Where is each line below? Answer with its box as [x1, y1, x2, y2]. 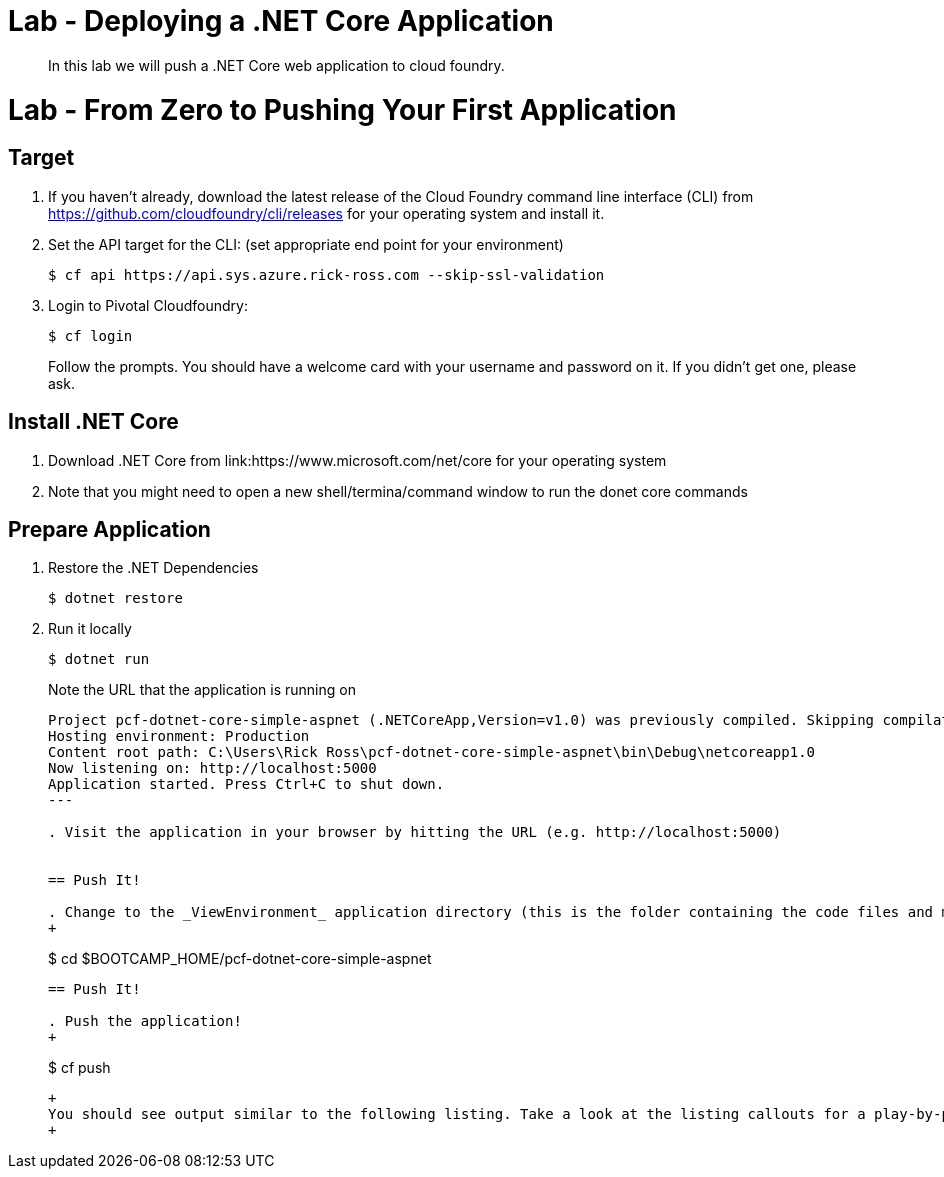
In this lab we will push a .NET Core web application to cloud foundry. [48, 56, 505, 74]
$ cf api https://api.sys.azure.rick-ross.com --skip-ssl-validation [48, 266, 605, 283]
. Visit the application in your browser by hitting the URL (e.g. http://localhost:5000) [48, 824, 782, 841]
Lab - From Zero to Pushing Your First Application [8, 92, 677, 127]
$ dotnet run [48, 651, 150, 668]
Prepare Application [8, 516, 211, 542]
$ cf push [48, 1059, 111, 1077]
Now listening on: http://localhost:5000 [48, 760, 377, 777]
